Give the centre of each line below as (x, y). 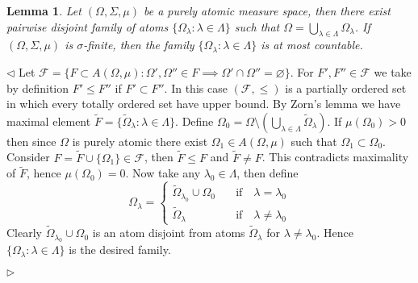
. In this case (196, 87)
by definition (38, 87)
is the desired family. (120, 250)
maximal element (49, 121)
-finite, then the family (139, 45)
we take (393, 71)
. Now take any (163, 173)
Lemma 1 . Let (44, 10)
